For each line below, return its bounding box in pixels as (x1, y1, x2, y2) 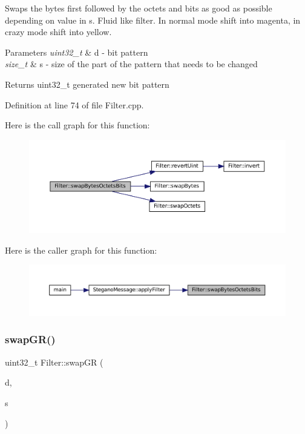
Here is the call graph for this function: (5, 119, 150, 131)
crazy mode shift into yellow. (5, 25, 112, 38)
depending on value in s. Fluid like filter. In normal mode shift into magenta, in (5, 13, 301, 26)
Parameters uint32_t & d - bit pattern (5, 45, 148, 58)
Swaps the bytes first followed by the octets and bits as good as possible (5, 2, 272, 14)
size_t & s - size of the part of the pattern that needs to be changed (5, 58, 258, 70)
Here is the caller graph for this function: (5, 243, 157, 256)
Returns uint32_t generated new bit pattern (5, 77, 169, 90)
